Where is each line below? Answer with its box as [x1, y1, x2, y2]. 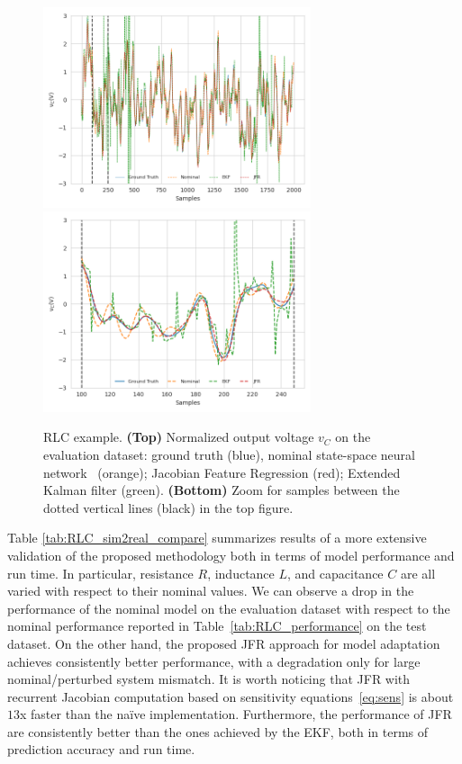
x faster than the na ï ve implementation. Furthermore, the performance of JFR [20, 705, 452, 724]
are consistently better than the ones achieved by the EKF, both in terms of [7, 722, 429, 741]
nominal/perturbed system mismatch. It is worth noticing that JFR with [7, 670, 411, 688]
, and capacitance [287, 563, 384, 582]
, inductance [207, 563, 275, 582]
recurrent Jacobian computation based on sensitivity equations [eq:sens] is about [7, 687, 454, 706]
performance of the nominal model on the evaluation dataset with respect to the [7, 598, 450, 617]
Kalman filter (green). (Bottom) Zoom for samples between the [43, 481, 400, 499]
